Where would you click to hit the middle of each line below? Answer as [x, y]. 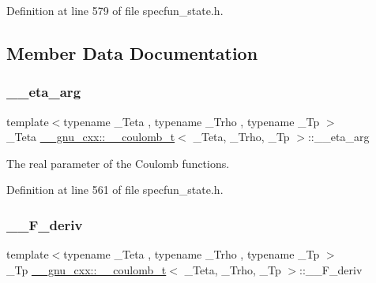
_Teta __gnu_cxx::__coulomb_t [91, 137]
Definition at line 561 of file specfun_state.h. [115, 190]
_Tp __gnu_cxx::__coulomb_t [86, 269]
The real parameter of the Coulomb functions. [118, 163]
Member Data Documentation [132, 52]
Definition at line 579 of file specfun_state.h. [115, 10]
